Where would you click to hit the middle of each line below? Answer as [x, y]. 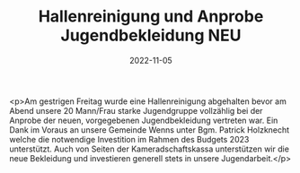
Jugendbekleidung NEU [151, 35]
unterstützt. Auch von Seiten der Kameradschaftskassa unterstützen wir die [150, 149]
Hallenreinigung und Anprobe [151, 17]
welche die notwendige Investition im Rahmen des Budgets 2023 [129, 139]
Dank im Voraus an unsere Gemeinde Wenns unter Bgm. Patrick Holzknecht [150, 130]
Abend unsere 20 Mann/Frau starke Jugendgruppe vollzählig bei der [136, 110]
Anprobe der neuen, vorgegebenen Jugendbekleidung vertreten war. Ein [144, 120]
